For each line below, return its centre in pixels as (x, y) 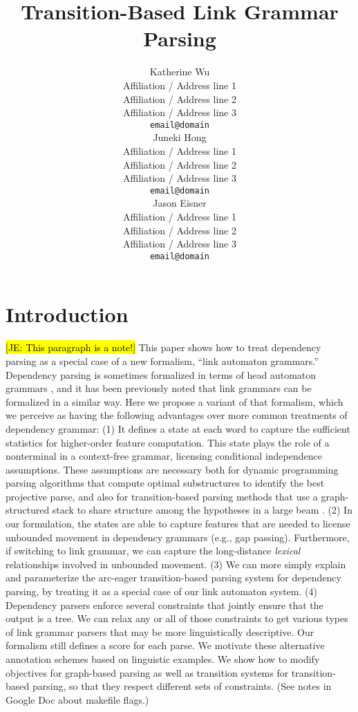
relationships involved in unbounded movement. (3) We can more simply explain (176, 564)
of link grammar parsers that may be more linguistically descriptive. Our (160, 631)
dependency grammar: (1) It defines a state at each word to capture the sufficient (178, 428)
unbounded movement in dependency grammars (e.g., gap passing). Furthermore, (178, 537)
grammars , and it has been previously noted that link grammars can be (159, 388)
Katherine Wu (180, 72)
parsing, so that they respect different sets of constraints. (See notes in (182, 686)
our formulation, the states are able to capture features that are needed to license (178, 524)
